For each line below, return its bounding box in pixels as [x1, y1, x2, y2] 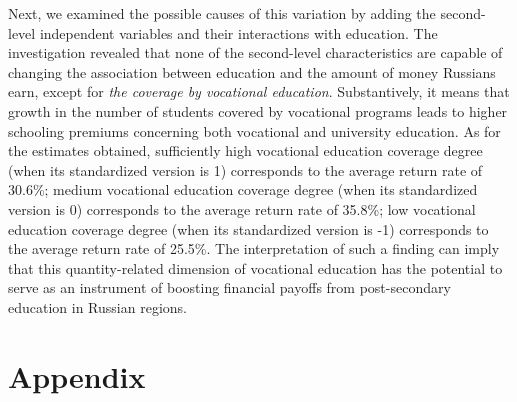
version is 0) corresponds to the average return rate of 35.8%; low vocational [8, 198, 476, 219]
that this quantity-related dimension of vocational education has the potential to [8, 257, 503, 278]
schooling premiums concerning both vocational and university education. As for [8, 120, 501, 141]
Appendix [8, 355, 146, 396]
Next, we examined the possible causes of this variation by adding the [8, 3, 436, 23]
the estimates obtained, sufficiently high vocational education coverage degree [8, 140, 483, 161]
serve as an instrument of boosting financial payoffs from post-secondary [8, 277, 451, 298]
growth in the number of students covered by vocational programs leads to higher [8, 100, 508, 121]
